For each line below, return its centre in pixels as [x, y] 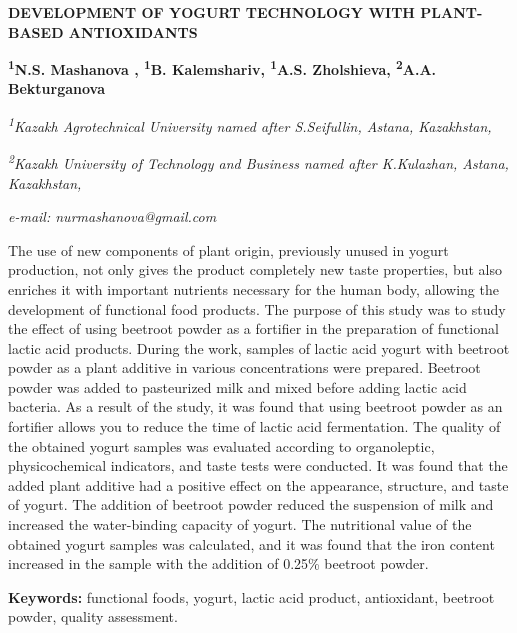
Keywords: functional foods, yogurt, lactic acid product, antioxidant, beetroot [251, 596]
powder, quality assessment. [93, 616]
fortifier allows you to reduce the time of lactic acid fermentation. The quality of [254, 426]
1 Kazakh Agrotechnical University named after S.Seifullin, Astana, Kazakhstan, [250, 124]
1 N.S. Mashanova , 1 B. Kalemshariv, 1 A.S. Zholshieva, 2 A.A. [222, 67]
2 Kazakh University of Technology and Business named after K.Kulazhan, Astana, [258, 161]
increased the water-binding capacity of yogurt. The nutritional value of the [240, 524]
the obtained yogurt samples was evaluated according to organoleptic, [221, 445]
